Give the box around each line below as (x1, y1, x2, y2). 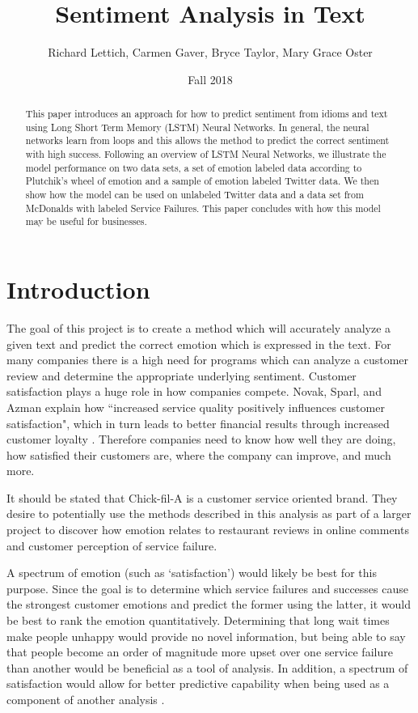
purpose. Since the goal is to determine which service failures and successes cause (6, 579, 408, 596)
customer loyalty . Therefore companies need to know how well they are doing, (6, 431, 396, 448)
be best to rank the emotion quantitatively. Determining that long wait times (6, 612, 390, 629)
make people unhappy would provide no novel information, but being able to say (6, 627, 406, 644)
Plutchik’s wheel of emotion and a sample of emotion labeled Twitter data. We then (25, 174, 379, 188)
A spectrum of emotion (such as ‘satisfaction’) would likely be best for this (6, 564, 377, 581)
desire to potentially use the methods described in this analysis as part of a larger (6, 505, 412, 522)
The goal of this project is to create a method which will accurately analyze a (6, 319, 391, 336)
